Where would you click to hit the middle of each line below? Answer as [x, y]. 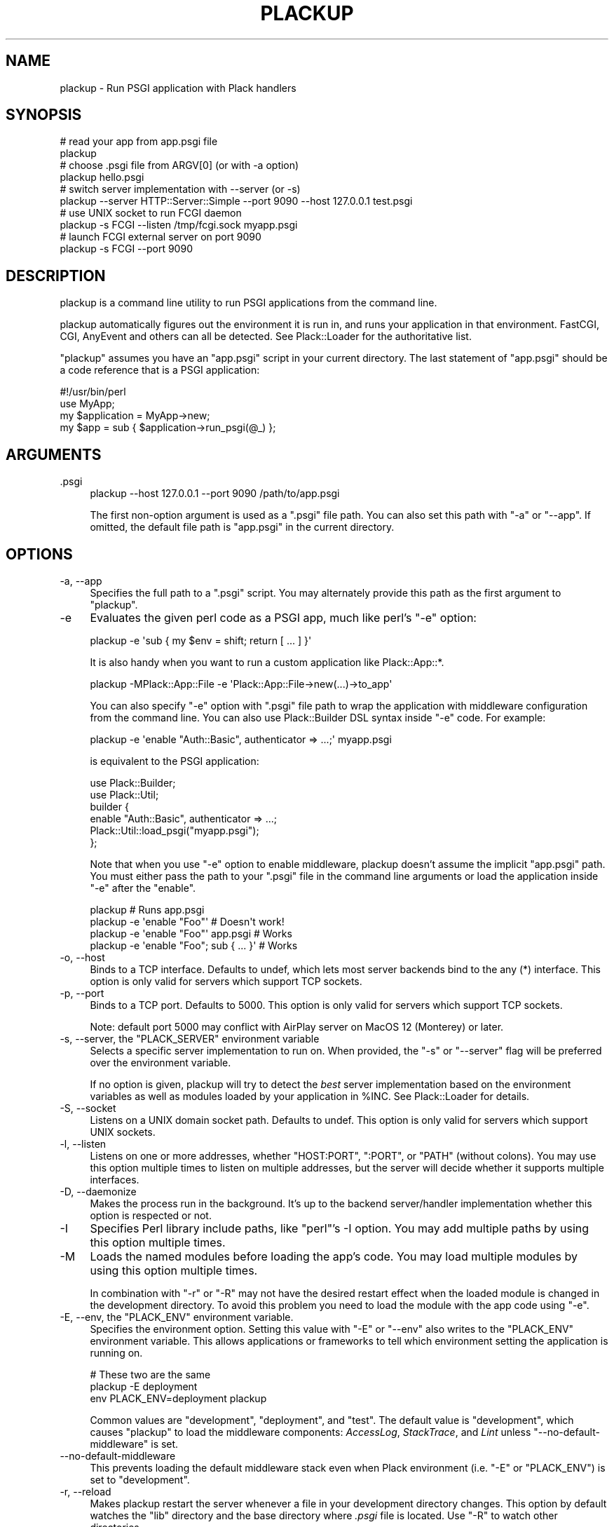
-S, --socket [88, 1108]
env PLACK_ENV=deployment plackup [178, 1398]
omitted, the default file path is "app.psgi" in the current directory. [242, 527]
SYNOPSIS [44, 115]
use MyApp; [87, 404]
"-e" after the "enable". [143, 888]
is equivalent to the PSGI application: [175, 761]
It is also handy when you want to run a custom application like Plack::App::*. [267, 662]
